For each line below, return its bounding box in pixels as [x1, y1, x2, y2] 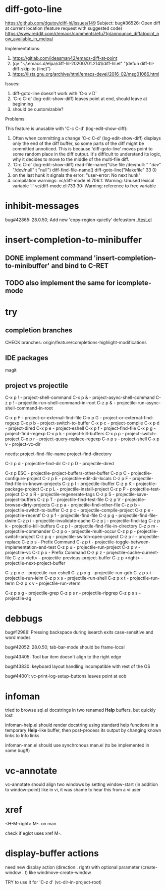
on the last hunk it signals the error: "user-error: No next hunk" [12, 172, 141, 178]
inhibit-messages [5, 200, 79, 212]
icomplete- [116, 278, 152, 287]
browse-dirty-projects [5, 502, 51, 508]
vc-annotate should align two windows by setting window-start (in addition [5, 781, 158, 787]
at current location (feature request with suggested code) [5, 25, 122, 31]
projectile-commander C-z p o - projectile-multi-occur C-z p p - [5, 528, 136, 534]
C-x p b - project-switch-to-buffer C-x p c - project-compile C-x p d [20, 420, 160, 426]
